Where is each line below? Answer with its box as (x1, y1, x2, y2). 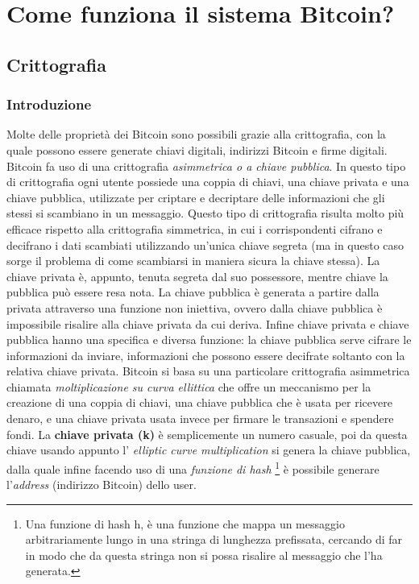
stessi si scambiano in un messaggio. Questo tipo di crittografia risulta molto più (6, 205, 404, 222)
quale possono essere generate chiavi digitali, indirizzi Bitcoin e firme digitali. (6, 141, 388, 158)
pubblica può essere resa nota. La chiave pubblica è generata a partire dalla (6, 284, 380, 300)
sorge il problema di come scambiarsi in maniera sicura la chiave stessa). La (6, 252, 380, 269)
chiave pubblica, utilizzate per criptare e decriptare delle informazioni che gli (6, 188, 385, 205)
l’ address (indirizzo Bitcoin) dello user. (6, 476, 197, 493)
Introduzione (6, 94, 92, 114)
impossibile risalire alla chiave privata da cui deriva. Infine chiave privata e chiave (6, 315, 409, 332)
